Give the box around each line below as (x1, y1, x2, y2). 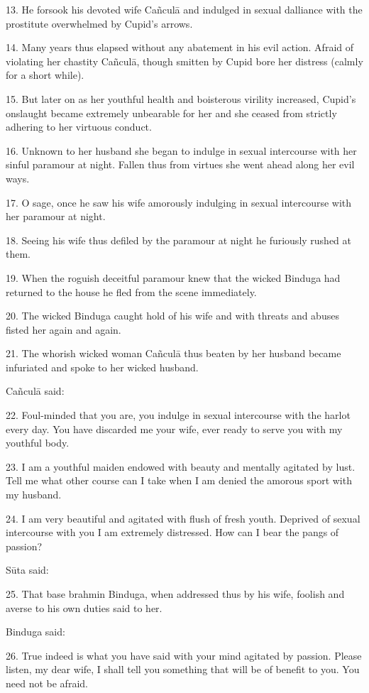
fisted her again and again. (6, 322, 121, 337)
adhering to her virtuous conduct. (6, 119, 152, 134)
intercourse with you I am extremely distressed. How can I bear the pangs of (6, 525, 339, 540)
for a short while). (6, 67, 84, 82)
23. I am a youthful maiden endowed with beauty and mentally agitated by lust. (6, 459, 356, 474)
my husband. (6, 487, 62, 502)
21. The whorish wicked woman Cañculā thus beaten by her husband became (6, 346, 341, 361)
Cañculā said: (6, 383, 65, 398)
